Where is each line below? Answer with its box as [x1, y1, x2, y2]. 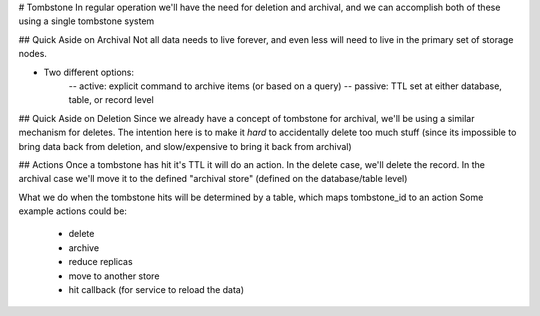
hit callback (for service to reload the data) [68, 284, 245, 296]
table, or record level [68, 94, 154, 106]
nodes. [18, 48, 47, 60]
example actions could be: [18, 205, 127, 217]
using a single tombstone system [18, 15, 155, 27]
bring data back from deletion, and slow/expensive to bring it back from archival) [18, 140, 352, 152]
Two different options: [43, 66, 135, 78]
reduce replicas [68, 256, 134, 268]
